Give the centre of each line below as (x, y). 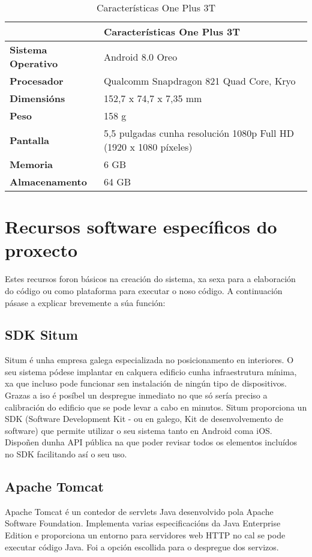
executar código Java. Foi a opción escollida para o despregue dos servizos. (142, 546)
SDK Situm (41, 335)
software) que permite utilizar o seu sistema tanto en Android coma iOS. (139, 430)
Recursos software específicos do (141, 227)
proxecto (41, 250)
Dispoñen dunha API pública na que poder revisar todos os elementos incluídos (151, 442)
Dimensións (37, 98)
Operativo (34, 63)
